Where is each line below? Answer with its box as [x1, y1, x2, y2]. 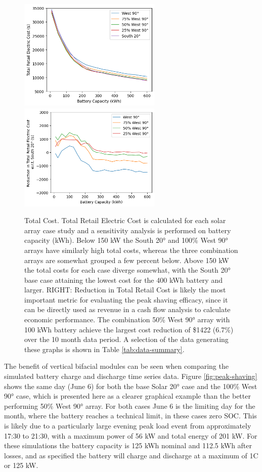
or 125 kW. [4, 460, 38, 470]
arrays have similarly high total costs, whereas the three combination [24, 244, 238, 255]
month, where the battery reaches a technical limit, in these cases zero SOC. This [4, 410, 257, 421]
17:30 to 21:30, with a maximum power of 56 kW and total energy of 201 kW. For [4, 430, 257, 441]
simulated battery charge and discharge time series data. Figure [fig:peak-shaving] [4, 371, 257, 381]
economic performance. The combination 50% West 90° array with [24, 314, 230, 325]
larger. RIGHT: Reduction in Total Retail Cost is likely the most [24, 284, 226, 295]
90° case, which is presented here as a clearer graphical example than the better [4, 391, 251, 401]
